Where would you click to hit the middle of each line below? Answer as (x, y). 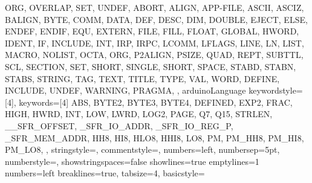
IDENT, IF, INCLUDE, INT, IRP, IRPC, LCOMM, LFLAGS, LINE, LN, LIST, (154, 43)
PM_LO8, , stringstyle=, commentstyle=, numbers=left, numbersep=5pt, (142, 149)
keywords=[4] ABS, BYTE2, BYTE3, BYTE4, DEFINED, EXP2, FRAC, (156, 102)
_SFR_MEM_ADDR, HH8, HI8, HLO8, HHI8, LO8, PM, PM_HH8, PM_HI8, (154, 137)
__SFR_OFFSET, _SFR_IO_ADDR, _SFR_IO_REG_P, (119, 125)
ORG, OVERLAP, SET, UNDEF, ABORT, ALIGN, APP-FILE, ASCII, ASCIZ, (154, 7)
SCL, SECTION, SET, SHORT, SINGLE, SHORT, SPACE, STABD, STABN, (151, 66)
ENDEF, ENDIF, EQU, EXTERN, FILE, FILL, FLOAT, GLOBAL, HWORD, (152, 31)
